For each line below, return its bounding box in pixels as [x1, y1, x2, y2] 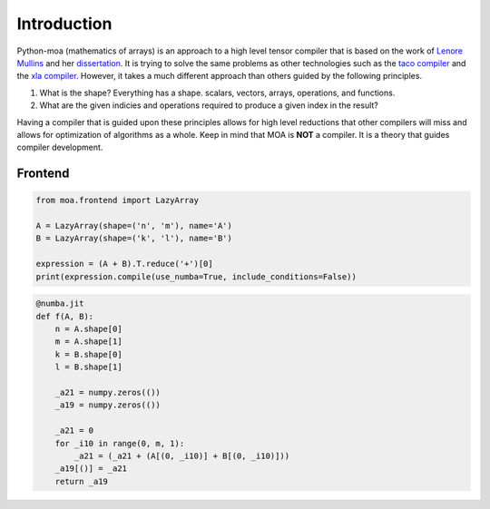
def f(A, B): [35, 311, 94, 321]
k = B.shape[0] [54, 349, 122, 359]
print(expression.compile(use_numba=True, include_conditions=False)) [35, 271, 358, 281]
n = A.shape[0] [54, 323, 122, 334]
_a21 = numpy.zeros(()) [54, 387, 161, 397]
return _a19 [54, 476, 109, 486]
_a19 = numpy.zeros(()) [54, 400, 161, 410]
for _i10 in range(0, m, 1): [54, 438, 185, 448]
